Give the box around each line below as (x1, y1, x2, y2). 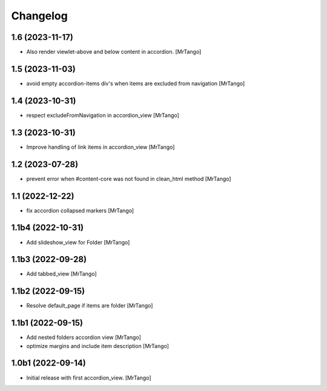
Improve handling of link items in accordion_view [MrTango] (26, 143, 175, 151)
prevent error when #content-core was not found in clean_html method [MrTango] (26, 175, 231, 182)
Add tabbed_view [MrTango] (26, 270, 97, 278)
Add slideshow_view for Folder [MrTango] (26, 238, 130, 246)
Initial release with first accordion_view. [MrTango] (26, 374, 151, 381)
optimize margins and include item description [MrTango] (26, 342, 170, 349)
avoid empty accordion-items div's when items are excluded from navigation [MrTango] (26, 79, 245, 87)
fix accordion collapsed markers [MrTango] (26, 206, 134, 214)
